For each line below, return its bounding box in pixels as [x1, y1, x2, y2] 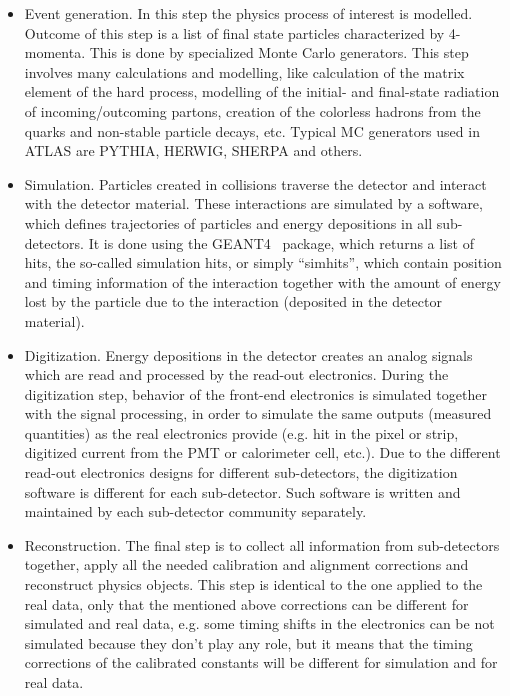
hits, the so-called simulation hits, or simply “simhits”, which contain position [24, 252, 502, 273]
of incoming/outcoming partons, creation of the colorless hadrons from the [24, 100, 481, 121]
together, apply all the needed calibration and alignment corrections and [24, 554, 469, 575]
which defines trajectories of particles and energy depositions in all [24, 212, 433, 233]
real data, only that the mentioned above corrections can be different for [24, 593, 469, 614]
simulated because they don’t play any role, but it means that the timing [24, 632, 473, 653]
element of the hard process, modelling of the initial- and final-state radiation [24, 81, 500, 102]
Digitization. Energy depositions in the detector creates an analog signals [24, 344, 473, 365]
